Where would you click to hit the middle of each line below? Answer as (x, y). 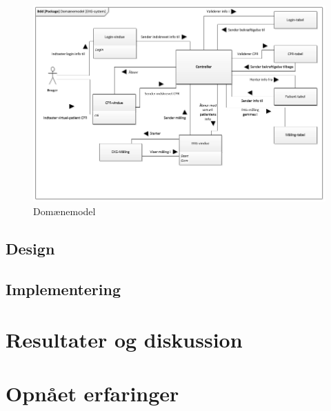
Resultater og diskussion (124, 340)
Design (30, 248)
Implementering (63, 289)
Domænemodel (64, 211)
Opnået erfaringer (92, 393)
